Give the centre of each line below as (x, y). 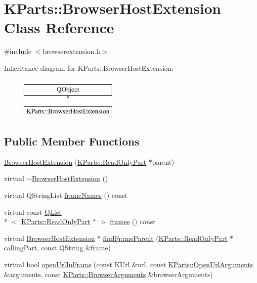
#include (18, 51)
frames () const (133, 221)
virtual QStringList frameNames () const (66, 195)
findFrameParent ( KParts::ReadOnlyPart (165, 238)
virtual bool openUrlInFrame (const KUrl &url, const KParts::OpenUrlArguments (128, 264)
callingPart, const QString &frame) (57, 248)
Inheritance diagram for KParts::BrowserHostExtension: (89, 68)
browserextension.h (71, 51)
